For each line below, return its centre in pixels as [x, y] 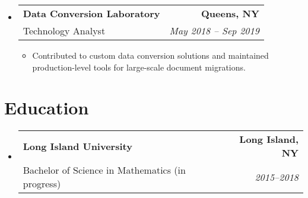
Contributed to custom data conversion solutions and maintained [150, 55]
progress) [42, 184]
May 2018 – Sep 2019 [214, 31]
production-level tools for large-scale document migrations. [139, 67]
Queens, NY [230, 13]
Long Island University [77, 146]
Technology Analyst [64, 31]
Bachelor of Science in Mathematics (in [104, 170]
